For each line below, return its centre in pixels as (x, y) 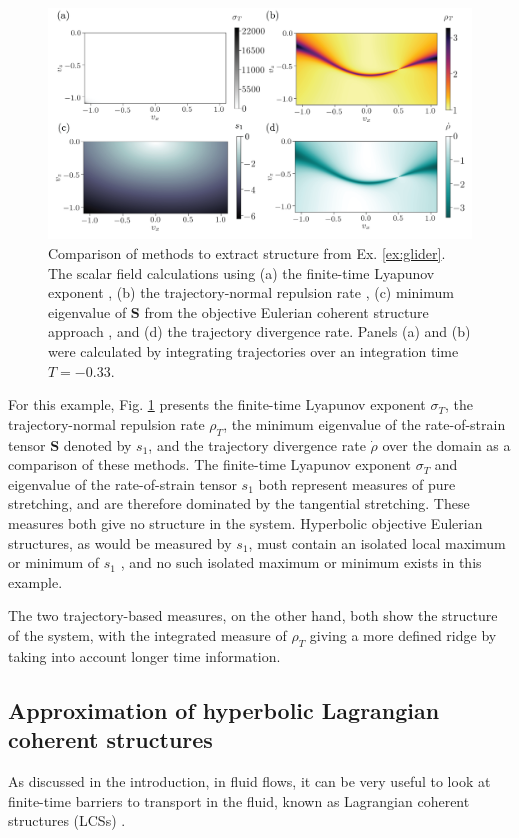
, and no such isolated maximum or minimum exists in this (301, 562)
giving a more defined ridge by (403, 634)
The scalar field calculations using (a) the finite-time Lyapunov (241, 272)
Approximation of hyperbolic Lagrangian (224, 709)
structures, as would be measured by (120, 542)
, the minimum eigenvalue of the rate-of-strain (364, 423)
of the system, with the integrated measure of (147, 634)
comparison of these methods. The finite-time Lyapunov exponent (209, 464)
